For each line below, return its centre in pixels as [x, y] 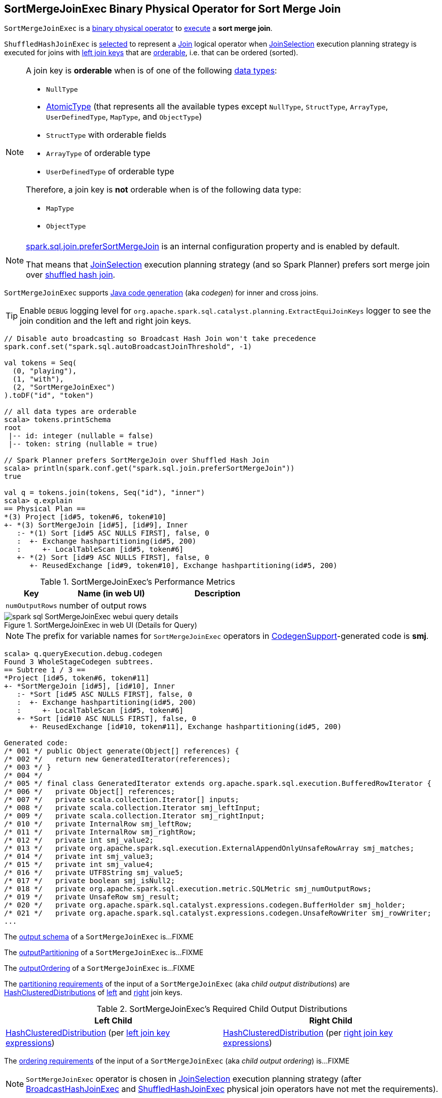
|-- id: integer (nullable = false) [81, 436]
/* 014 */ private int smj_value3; [79, 857]
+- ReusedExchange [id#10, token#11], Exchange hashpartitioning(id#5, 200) [186, 727]
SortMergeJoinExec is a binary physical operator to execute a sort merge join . [138, 28]
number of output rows [103, 606]
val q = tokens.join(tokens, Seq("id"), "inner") [105, 493]
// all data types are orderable [70, 412]
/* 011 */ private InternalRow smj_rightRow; [100, 832]
